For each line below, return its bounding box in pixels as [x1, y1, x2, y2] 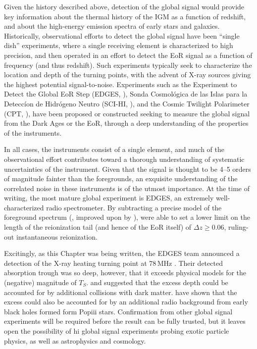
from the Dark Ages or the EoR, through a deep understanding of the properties [4, 118, 249, 128]
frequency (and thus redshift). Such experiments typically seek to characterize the [4, 59, 252, 70]
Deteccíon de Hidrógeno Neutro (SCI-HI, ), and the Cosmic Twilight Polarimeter [4, 98, 250, 108]
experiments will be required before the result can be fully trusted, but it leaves [4, 316, 246, 326]
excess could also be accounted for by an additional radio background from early [4, 297, 248, 307]
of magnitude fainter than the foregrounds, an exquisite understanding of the [4, 173, 238, 184]
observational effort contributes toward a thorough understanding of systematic [4, 153, 245, 164]
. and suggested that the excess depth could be [86, 277, 228, 288]
